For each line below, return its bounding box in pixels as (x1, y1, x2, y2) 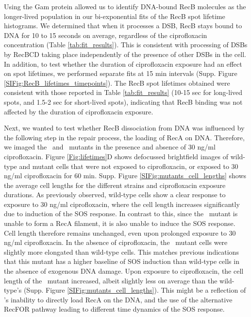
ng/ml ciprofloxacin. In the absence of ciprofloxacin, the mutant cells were (4, 237, 228, 247)
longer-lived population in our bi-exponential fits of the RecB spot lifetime (4, 11, 225, 21)
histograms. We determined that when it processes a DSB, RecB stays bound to (4, 20, 242, 31)
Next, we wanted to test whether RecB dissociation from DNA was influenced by (4, 123, 245, 133)
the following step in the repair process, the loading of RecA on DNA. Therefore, (4, 132, 245, 142)
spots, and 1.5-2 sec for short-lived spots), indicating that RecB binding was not (4, 96, 243, 107)
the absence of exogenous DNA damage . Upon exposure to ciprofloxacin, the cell (4, 266, 244, 276)
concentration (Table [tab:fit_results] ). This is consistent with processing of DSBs (4, 39, 248, 50)
